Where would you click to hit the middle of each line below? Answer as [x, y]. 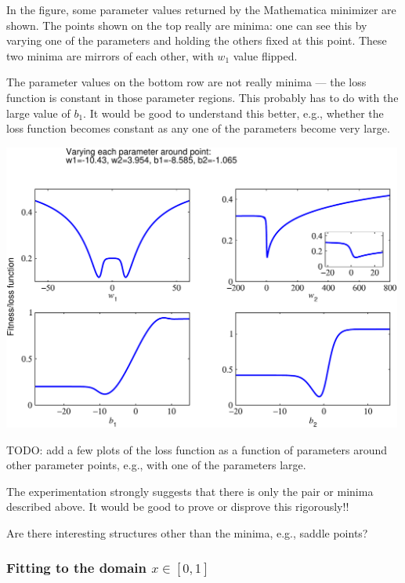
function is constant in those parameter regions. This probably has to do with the [202, 97]
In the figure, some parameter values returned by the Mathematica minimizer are [201, 9]
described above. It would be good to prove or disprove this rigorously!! [178, 506]
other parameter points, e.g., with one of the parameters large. [156, 465]
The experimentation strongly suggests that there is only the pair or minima [190, 491]
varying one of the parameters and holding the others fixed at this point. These [197, 40]
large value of [38, 113]
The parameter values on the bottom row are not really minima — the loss [186, 82]
